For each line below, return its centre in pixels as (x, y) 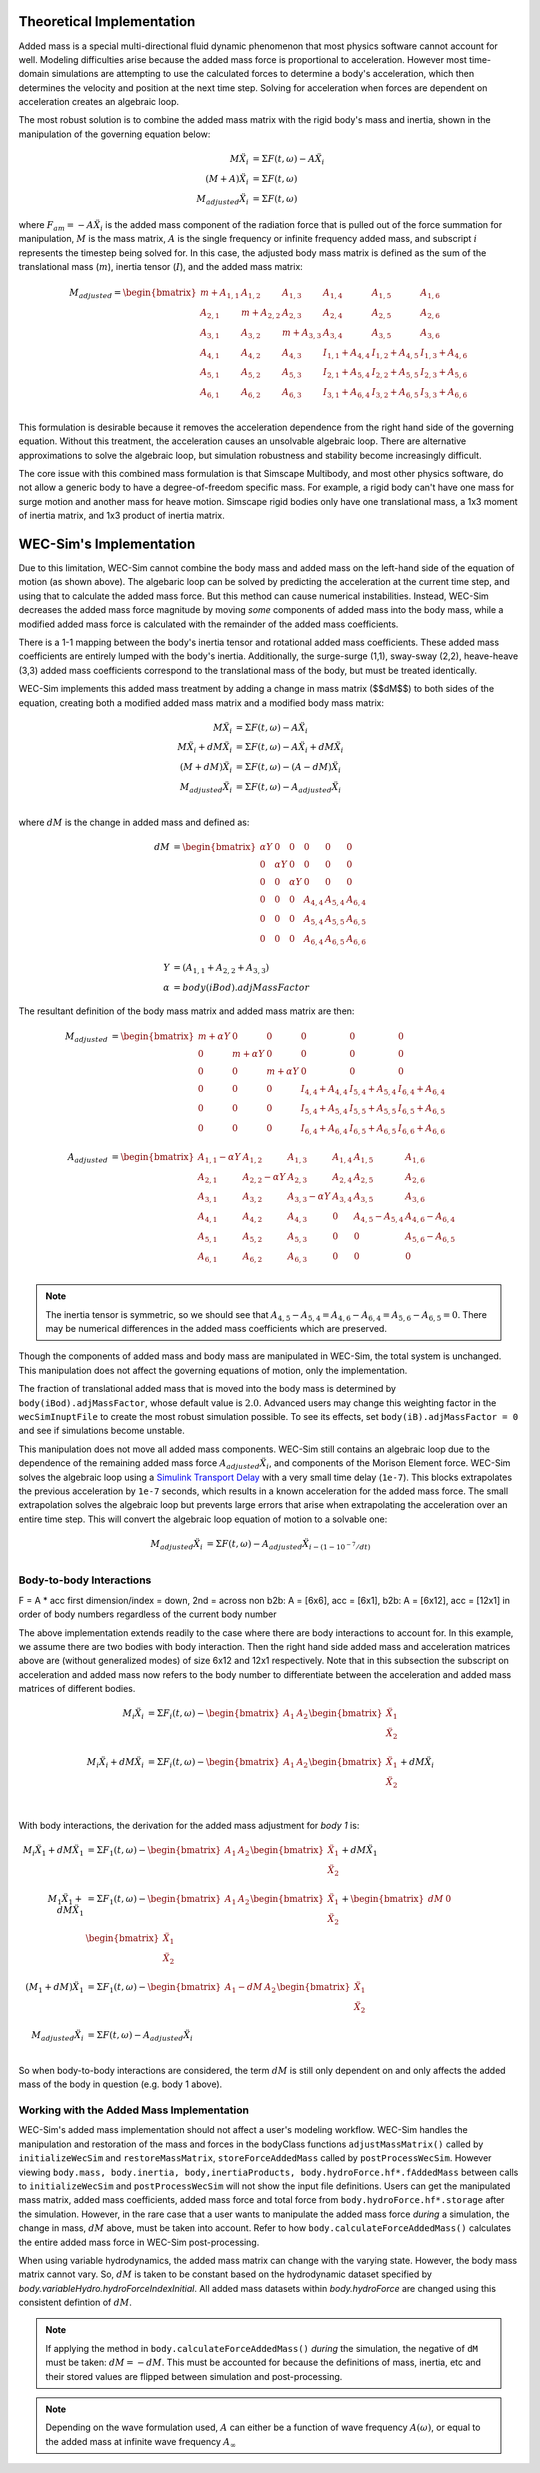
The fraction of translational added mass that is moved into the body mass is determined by (207, 1389)
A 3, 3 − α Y (309, 1198)
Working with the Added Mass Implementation (134, 2110)
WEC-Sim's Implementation (107, 543)
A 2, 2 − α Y (264, 1178)
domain (34, 74)
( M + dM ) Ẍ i (206, 768)
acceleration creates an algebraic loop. (99, 102)
